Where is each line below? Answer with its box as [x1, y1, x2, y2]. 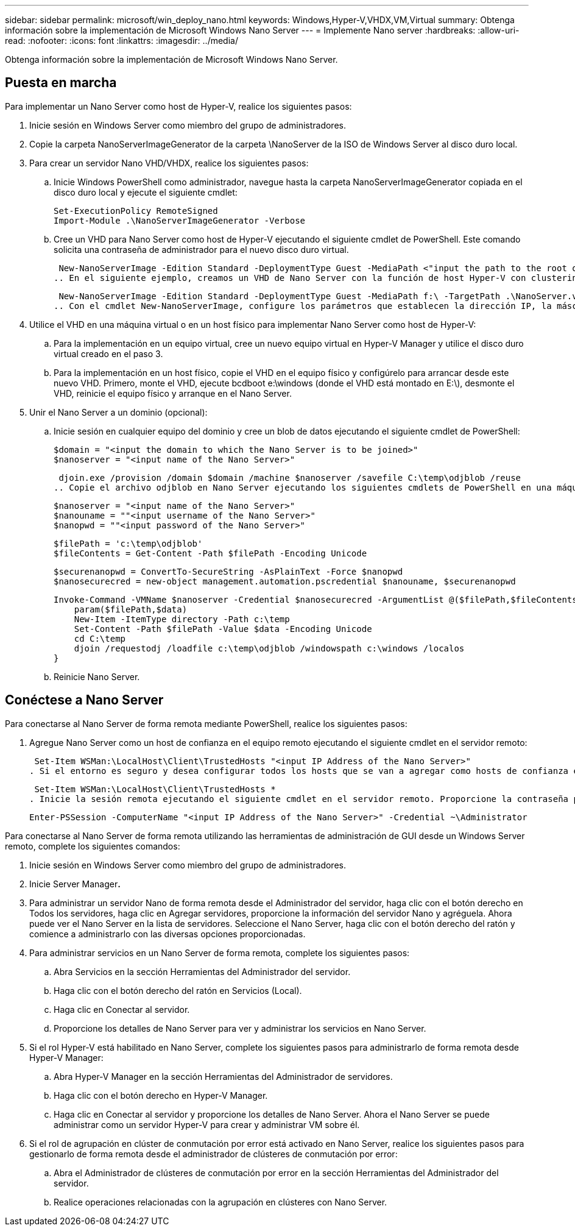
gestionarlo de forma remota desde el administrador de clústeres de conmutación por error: [29, 1148, 398, 1159]
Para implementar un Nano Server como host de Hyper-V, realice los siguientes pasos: [5, 101, 352, 112]
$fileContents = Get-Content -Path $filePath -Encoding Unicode [54, 548, 367, 558]
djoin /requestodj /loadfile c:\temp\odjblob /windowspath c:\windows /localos [74, 643, 465, 653]
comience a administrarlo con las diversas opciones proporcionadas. [29, 928, 306, 939]
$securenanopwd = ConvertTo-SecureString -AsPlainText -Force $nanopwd [54, 566, 403, 576]
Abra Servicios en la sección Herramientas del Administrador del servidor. [54, 966, 351, 977]
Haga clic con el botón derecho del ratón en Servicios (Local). [54, 985, 302, 996]
